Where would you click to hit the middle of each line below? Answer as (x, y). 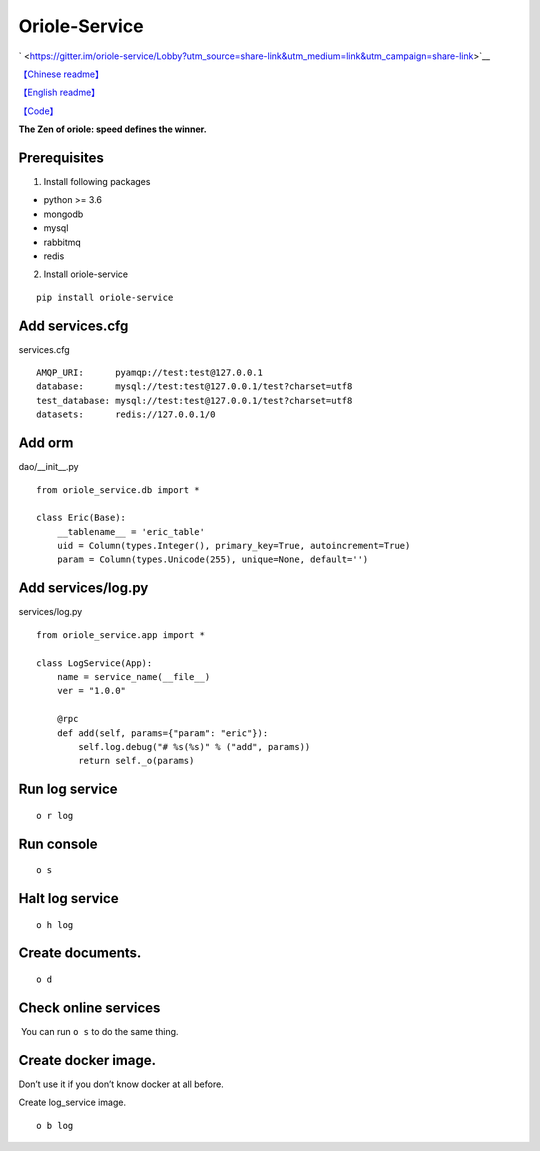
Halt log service (68, 898)
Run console (58, 843)
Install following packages (97, 182)
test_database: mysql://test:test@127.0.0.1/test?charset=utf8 (194, 400)
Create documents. (80, 953)
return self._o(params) (136, 761)
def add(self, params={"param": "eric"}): (162, 733)
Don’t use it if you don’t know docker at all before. (121, 1084)
